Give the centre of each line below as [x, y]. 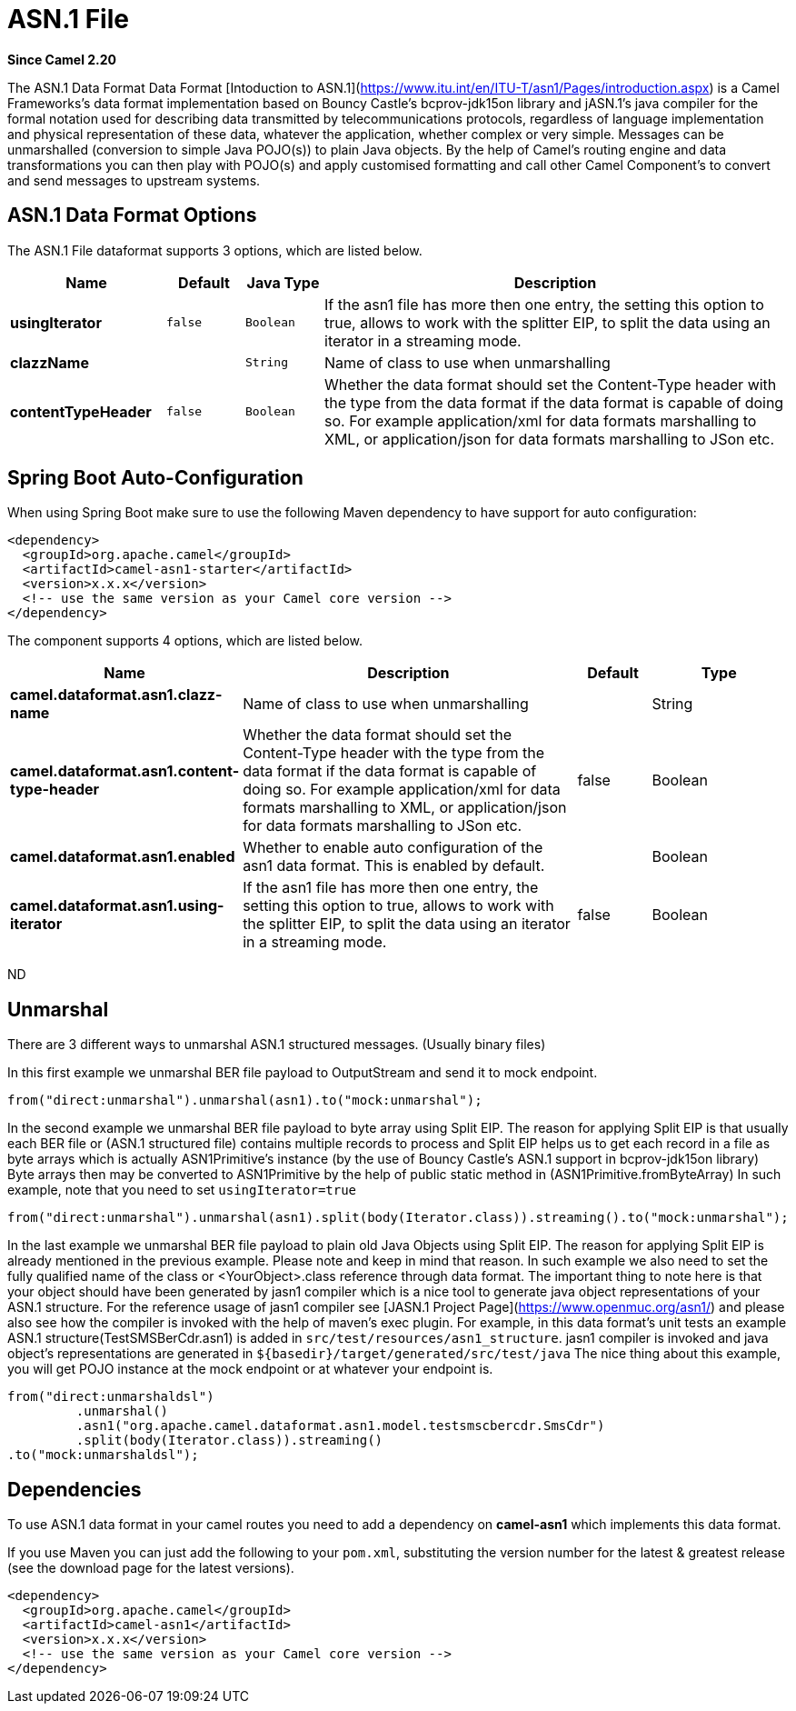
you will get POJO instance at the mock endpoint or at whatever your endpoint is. [250, 1369]
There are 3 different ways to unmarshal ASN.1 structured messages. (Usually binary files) [277, 1045]
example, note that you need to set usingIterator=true [182, 1190]
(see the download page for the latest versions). [151, 1568]
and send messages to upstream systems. [134, 180]
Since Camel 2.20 [62, 59]
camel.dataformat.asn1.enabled [123, 857]
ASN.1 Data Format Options [132, 215]
